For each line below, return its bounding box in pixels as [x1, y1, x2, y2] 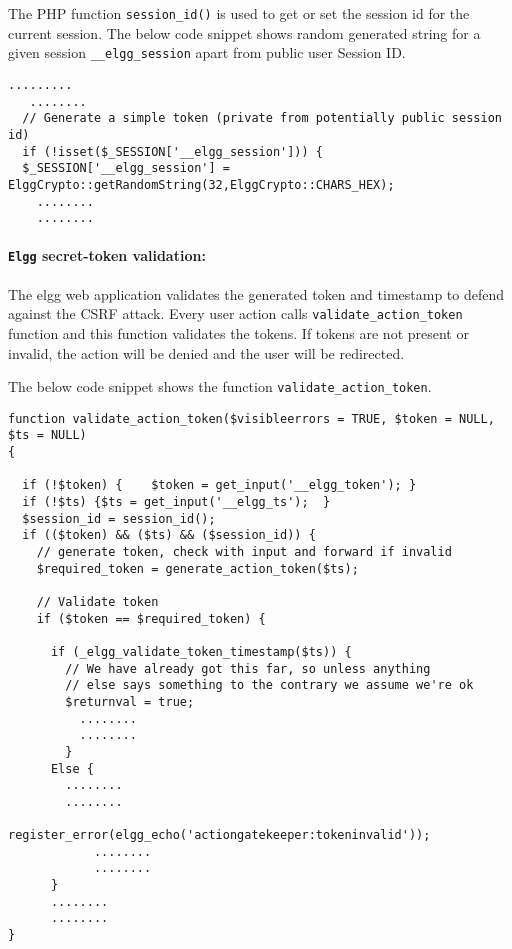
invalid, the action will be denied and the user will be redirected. [8, 342, 405, 363]
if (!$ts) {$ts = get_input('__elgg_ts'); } [22, 495, 331, 510]
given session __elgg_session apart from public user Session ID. [8, 42, 406, 63]
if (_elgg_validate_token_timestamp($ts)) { [50, 644, 352, 659]
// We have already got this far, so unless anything [65, 661, 431, 676]
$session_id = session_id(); [22, 511, 216, 526]
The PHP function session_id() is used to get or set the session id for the [8, 3, 470, 23]
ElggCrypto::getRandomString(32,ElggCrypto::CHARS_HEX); [8, 177, 395, 192]
